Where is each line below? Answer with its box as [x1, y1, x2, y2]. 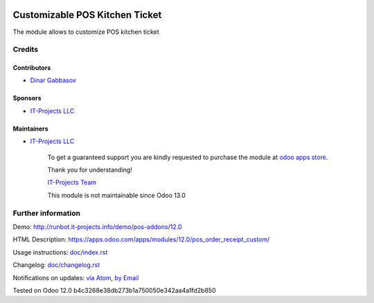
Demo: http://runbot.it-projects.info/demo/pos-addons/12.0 [12, 222, 182, 231]
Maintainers [12, 125, 48, 133]
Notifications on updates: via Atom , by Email [12, 273, 139, 282]
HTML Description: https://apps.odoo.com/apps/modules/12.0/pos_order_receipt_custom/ [12, 235, 270, 244]
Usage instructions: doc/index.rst [12, 248, 108, 256]
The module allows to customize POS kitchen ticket [12, 28, 159, 36]
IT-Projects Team [47, 178, 97, 187]
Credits [12, 45, 38, 55]
